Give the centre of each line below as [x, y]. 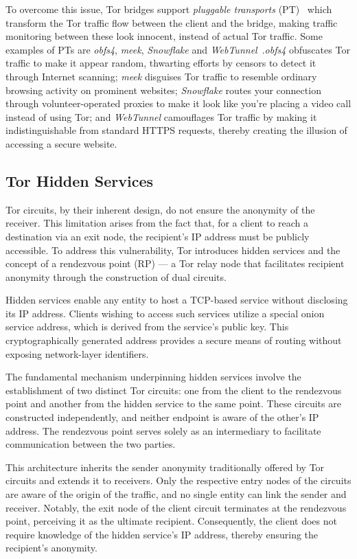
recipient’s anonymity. [51, 548]
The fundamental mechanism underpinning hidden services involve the [153, 377]
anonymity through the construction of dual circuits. [116, 276]
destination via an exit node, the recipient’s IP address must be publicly [158, 236]
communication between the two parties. [91, 444]
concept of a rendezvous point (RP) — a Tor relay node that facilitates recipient [175, 263]
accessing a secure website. [61, 143]
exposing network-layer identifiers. [77, 353]
